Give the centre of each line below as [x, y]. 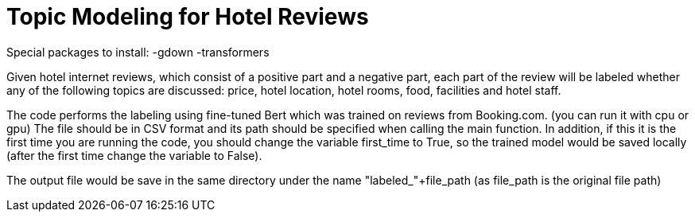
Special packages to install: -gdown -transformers [138, 52]
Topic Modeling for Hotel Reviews [188, 17]
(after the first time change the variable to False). [134, 155]
